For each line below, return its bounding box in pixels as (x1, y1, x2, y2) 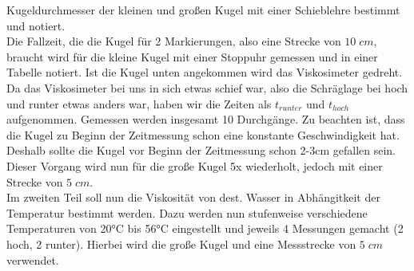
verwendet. (6, 251, 59, 268)
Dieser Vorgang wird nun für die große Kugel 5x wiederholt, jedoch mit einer (6, 157, 383, 174)
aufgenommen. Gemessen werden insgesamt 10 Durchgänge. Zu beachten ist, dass (6, 111, 405, 128)
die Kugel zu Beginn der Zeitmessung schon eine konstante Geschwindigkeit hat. (6, 126, 400, 143)
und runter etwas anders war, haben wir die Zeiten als (6, 95, 272, 112)
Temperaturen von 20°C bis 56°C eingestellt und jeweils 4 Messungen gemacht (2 (6, 220, 404, 237)
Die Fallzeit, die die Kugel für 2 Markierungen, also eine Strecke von (6, 33, 341, 49)
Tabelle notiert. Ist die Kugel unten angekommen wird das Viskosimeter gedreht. (6, 64, 403, 81)
